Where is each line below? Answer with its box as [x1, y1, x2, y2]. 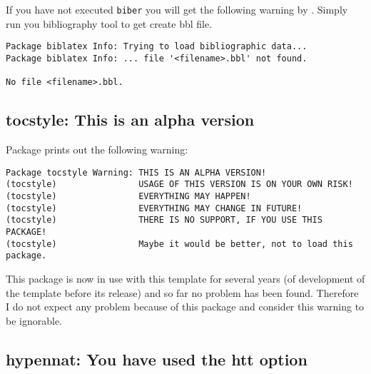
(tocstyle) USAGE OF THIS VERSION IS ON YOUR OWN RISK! [6, 179, 353, 190]
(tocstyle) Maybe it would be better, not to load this [6, 238, 353, 249]
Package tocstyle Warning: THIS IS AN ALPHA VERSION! [6, 167, 267, 178]
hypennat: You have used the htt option [6, 348, 308, 370]
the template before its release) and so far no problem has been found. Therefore [6, 285, 359, 300]
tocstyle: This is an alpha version [6, 108, 255, 131]
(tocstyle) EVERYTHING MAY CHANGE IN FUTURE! [6, 203, 303, 213]
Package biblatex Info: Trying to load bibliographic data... [6, 41, 308, 52]
